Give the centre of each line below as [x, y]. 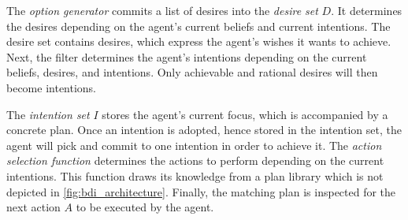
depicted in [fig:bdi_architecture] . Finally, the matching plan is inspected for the [201, 191]
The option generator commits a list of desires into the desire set [162, 10]
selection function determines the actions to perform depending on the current [195, 160]
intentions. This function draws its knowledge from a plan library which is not [195, 175]
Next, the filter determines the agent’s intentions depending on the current [187, 56]
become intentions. [52, 87]
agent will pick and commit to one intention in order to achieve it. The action [194, 145]
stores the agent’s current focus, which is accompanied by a [245, 114]
